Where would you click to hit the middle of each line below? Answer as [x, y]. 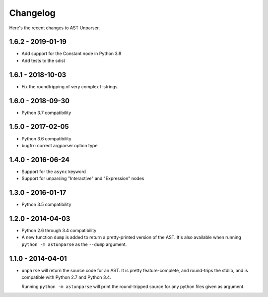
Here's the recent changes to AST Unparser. [55, 28]
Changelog [32, 13]
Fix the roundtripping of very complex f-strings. [70, 86]
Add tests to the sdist [43, 60]
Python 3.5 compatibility [46, 205]
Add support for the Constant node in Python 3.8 [71, 54]
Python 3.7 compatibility [46, 113]
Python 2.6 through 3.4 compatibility [59, 231]
